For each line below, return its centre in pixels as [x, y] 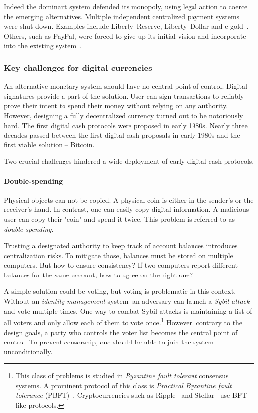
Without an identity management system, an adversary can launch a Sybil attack [127, 301]
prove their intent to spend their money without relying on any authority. [116, 105]
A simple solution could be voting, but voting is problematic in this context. [120, 291]
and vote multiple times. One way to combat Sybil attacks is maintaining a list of [128, 310]
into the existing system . [43, 45]
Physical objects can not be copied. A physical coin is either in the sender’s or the [129, 199]
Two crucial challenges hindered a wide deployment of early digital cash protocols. [129, 161]
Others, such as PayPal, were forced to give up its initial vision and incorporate [125, 35]
